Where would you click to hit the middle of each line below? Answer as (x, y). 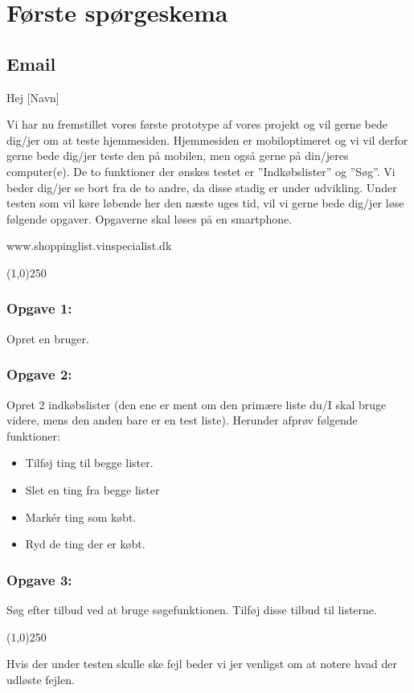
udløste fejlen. (41, 679)
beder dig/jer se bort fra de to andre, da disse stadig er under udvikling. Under (202, 187)
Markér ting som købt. (81, 517)
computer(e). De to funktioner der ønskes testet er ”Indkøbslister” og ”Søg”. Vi (201, 171)
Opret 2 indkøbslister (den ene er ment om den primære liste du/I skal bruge (197, 404)
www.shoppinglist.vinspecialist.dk (89, 246)
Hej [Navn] (33, 97)
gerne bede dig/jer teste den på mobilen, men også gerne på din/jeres (178, 156)
